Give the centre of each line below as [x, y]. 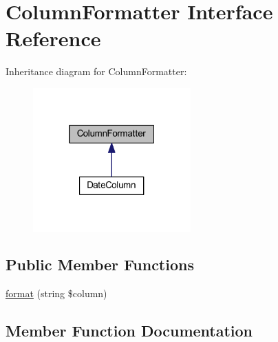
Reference [53, 38]
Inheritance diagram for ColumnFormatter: [96, 71]
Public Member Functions [100, 264]
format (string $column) [56, 293]
